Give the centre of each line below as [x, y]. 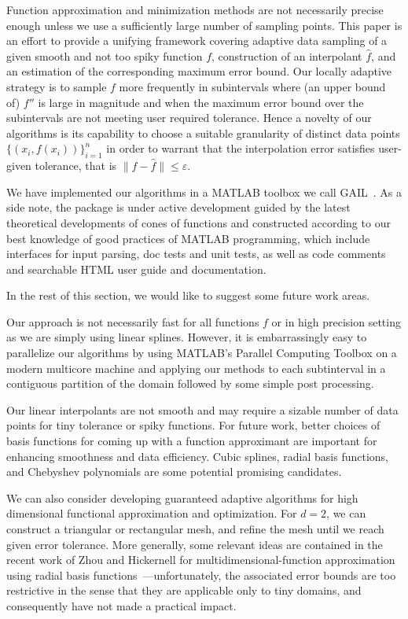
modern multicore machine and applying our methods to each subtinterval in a [196, 368]
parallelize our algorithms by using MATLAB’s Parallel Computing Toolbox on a [202, 353]
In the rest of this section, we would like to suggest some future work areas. [188, 295]
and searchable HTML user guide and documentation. [136, 269]
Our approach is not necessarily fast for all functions [133, 321]
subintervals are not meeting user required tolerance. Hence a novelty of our [189, 118]
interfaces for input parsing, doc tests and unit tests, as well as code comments [196, 254]
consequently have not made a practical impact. [121, 605]
